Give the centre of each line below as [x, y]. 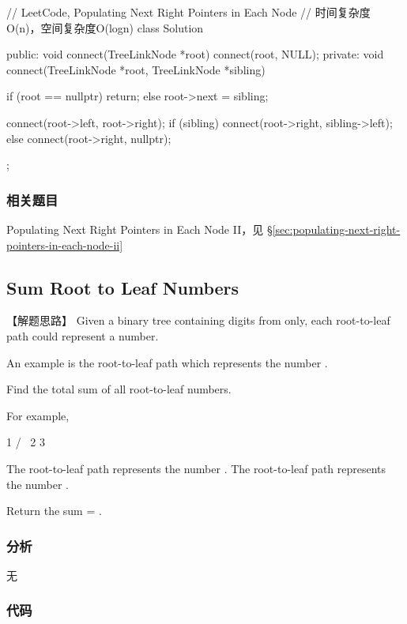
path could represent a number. [83, 335]
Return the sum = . [54, 511]
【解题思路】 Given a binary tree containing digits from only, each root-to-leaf [198, 320]
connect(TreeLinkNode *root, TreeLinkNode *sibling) [136, 69]
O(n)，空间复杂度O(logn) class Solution [105, 27]
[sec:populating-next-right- [336, 229]
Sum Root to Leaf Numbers [123, 287]
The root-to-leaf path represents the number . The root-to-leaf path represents [196, 468]
